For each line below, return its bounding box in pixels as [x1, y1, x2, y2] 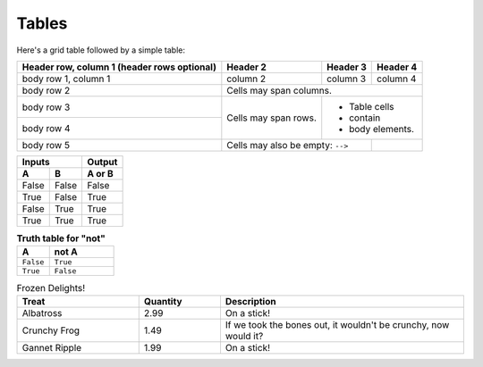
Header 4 [377, 61, 418, 73]
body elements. [349, 122, 415, 135]
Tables [16, 13, 68, 33]
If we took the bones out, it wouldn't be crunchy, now [225, 318, 450, 330]
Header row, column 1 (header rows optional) [21, 61, 216, 73]
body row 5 [21, 138, 71, 151]
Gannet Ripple [21, 341, 82, 354]
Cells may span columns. [226, 84, 333, 96]
